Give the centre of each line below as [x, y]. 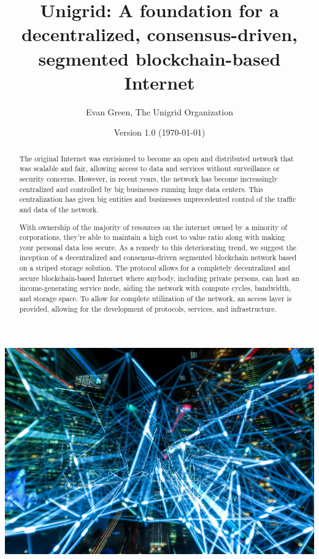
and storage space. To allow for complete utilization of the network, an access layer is [156, 299]
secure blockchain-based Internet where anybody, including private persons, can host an [159, 278]
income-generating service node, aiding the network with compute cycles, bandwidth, [155, 288]
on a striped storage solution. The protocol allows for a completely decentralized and [155, 268]
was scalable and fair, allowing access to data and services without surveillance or [149, 168]
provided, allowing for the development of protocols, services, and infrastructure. [148, 308]
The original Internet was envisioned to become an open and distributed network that [156, 158]
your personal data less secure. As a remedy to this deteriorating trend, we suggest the [158, 247]
